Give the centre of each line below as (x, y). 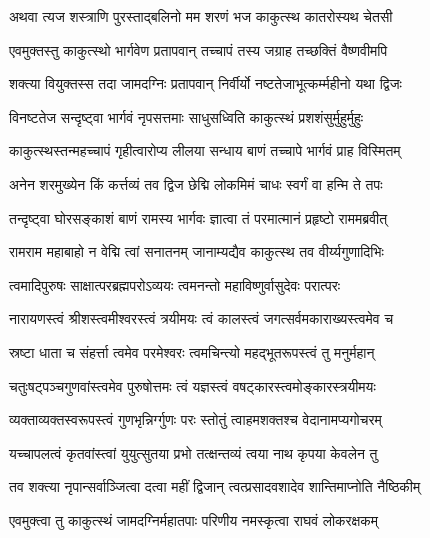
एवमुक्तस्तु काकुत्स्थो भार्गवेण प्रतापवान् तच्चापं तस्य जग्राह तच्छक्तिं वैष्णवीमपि (198, 49)
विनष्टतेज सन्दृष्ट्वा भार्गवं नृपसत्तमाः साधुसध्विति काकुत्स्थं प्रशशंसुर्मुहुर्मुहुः (186, 116)
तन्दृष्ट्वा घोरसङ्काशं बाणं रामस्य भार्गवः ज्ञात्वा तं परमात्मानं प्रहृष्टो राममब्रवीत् (198, 217)
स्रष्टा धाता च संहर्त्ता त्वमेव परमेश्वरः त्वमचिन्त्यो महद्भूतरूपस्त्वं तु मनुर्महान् (192, 351)
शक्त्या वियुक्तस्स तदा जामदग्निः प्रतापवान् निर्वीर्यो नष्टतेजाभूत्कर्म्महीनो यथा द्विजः (205, 83)
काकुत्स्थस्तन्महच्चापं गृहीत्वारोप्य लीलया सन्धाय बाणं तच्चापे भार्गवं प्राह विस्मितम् (205, 150)
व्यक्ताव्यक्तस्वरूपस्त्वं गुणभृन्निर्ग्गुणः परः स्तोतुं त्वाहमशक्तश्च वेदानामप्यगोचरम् (195, 419)
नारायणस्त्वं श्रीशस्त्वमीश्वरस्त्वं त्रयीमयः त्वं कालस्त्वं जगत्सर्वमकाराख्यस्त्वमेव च (201, 318)
